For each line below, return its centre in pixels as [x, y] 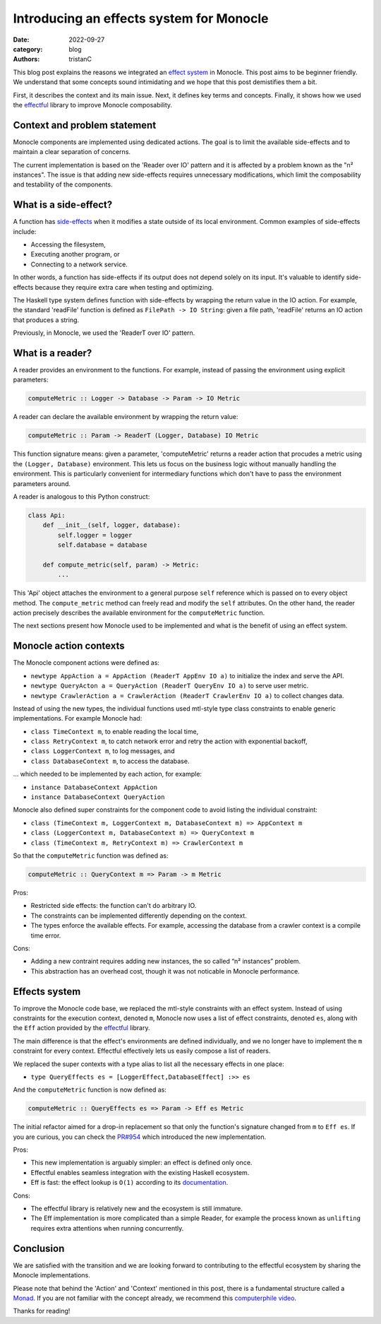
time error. [46, 935]
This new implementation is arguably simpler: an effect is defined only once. [141, 1163]
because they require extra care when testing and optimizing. [124, 287]
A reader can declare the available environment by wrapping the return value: [126, 417]
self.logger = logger [95, 535]
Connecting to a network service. [79, 264]
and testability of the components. [63, 184]
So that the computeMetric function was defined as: [91, 856]
